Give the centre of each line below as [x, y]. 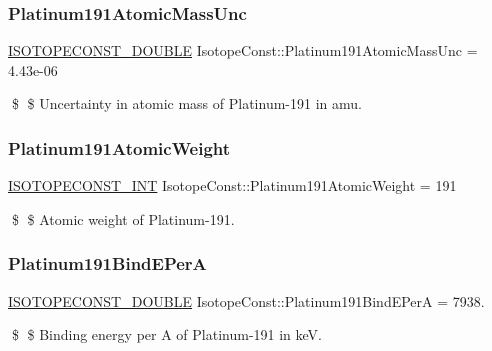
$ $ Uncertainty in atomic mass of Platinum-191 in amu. [186, 103]
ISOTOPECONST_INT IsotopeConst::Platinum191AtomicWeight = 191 [232, 185]
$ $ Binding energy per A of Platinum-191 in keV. [166, 334]
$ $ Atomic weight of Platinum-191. [123, 218]
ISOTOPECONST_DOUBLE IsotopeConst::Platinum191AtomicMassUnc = [243, 50]
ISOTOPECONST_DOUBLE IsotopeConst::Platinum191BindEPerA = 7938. [246, 300]
